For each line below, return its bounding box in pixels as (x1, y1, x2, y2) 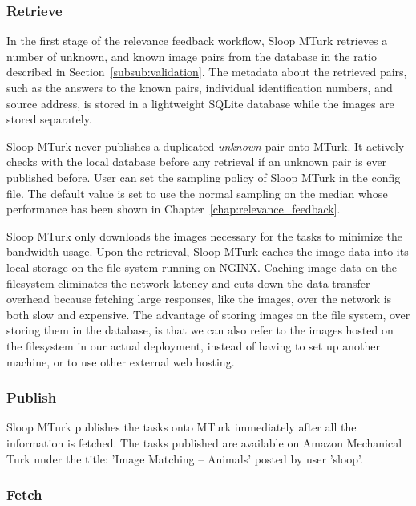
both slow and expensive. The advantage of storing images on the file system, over (6, 306, 410, 322)
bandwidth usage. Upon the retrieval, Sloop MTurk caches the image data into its (6, 243, 409, 260)
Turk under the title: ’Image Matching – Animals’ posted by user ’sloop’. (6, 450, 363, 467)
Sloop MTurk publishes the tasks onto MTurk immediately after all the (6, 419, 357, 435)
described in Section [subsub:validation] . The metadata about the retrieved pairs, (6, 63, 407, 80)
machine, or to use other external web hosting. (6, 353, 235, 370)
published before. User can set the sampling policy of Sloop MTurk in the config (6, 168, 401, 185)
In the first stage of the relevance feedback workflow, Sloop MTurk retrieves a (6, 32, 388, 49)
